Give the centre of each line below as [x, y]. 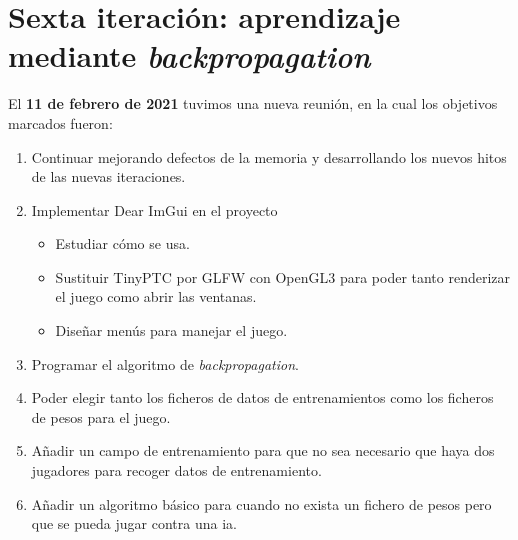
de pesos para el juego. [101, 416]
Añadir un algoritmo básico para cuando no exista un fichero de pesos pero [261, 503]
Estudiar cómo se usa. [122, 243]
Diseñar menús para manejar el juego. [171, 330]
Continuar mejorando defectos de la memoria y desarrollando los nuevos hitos [269, 156]
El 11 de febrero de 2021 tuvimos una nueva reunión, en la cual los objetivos [253, 103]
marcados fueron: [60, 122]
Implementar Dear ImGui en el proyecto [154, 209]
